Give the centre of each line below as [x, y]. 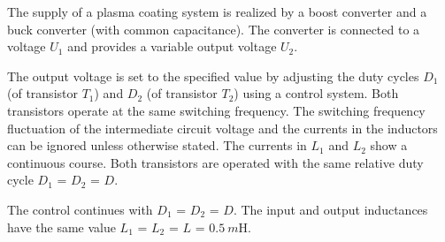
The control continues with [80, 209]
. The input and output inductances [330, 209]
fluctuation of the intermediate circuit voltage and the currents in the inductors [222, 128]
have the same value [61, 227]
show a [389, 145]
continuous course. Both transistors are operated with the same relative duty [215, 162]
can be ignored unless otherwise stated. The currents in [157, 145]
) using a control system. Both [316, 93]
